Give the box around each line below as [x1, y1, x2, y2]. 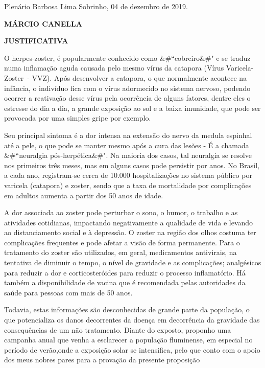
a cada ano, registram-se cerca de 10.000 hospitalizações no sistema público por [4, 170, 252, 180]
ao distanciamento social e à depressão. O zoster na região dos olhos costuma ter [4, 227, 256, 238]
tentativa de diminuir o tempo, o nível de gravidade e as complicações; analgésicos [4, 257, 261, 268]
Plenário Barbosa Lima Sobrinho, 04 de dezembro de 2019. [4, 1, 188, 11]
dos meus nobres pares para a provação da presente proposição [4, 354, 200, 365]
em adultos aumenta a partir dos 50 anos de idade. [4, 190, 163, 200]
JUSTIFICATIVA [4, 35, 68, 46]
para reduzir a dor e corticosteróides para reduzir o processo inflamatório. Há [4, 267, 246, 278]
